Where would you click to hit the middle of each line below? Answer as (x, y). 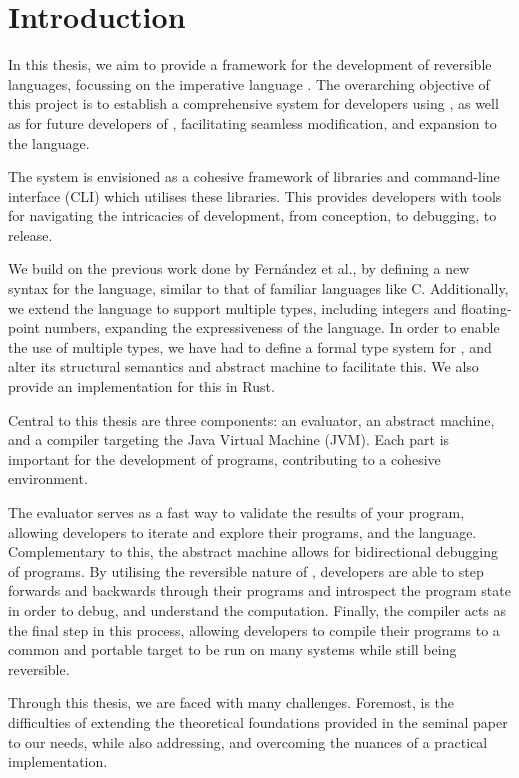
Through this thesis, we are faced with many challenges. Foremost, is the (231, 702)
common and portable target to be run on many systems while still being (232, 649)
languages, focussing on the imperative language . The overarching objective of (249, 83)
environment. (48, 478)
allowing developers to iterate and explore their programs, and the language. (242, 531)
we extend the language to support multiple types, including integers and (232, 307)
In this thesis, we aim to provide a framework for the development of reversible (250, 64)
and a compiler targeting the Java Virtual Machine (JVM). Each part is (229, 439)
